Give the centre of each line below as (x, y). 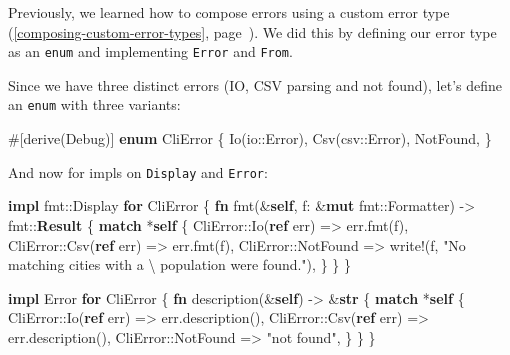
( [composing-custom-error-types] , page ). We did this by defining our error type (252, 31)
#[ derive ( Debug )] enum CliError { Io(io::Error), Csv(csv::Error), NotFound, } (250, 138)
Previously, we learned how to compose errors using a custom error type (229, 12)
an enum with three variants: (94, 104)
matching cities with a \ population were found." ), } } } (179, 264)
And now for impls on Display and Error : (138, 171)
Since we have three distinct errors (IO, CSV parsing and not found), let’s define (255, 84)
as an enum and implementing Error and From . (150, 51)
